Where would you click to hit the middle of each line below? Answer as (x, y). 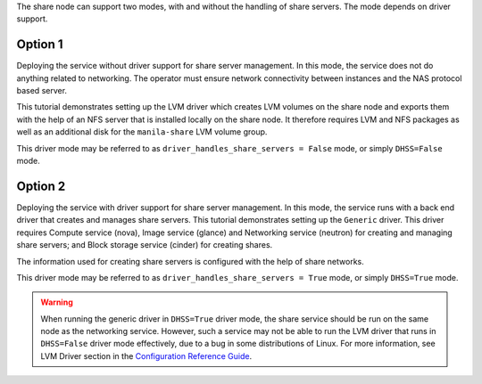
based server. (42, 91)
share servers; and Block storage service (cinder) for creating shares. (145, 245)
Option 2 (41, 186)
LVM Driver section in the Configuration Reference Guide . (146, 355)
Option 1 (40, 45)
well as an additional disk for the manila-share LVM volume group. (142, 132)
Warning (57, 302)
